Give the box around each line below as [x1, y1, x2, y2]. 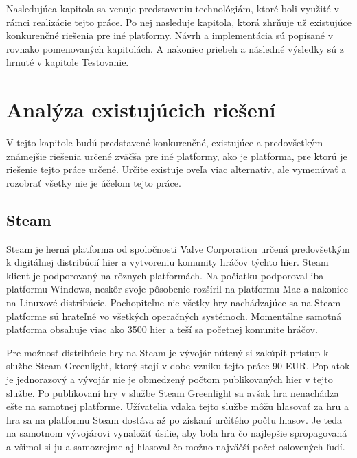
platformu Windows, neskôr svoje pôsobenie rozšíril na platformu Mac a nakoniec [6, 282, 348, 296]
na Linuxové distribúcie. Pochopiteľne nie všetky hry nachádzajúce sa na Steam [6, 295, 341, 310]
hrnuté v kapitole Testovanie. [6, 55, 129, 69]
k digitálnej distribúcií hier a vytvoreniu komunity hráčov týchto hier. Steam [6, 255, 329, 269]
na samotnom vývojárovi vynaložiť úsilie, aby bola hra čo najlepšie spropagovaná [6, 426, 347, 440]
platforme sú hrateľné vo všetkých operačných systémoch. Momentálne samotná [6, 308, 342, 323]
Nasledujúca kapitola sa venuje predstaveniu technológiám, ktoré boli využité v [6, 1, 339, 15]
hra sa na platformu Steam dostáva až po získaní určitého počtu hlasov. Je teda [6, 412, 343, 426]
